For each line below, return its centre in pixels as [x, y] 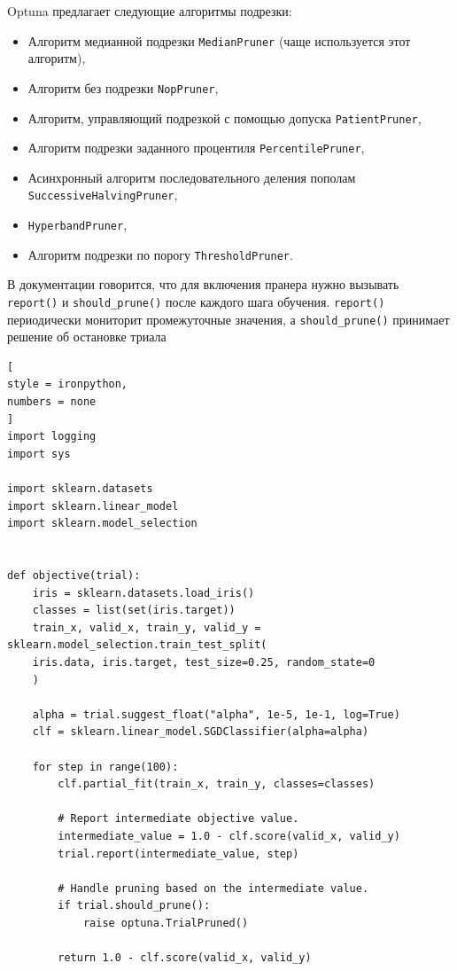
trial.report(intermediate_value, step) [178, 854]
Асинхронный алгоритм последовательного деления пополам [192, 177]
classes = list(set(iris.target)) [134, 611]
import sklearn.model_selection [102, 524]
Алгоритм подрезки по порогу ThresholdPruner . [160, 254]
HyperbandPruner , [77, 225]
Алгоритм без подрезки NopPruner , [123, 87]
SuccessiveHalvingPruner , [103, 195]
